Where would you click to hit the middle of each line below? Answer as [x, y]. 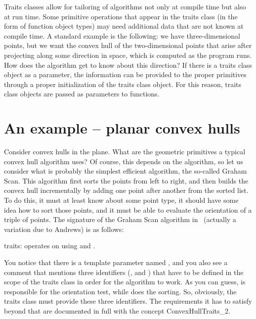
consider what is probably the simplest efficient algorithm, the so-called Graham [126, 171]
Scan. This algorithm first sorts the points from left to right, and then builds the [126, 180]
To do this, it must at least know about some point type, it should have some [121, 200]
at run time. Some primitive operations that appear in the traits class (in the [121, 16]
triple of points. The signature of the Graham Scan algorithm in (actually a [120, 219]
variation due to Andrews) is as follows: [64, 229]
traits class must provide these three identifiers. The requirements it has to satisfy [128, 301]
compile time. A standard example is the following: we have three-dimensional [122, 35]
